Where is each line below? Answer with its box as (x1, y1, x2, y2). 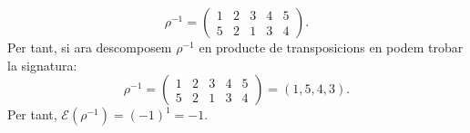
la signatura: (7, 55, 77, 74)
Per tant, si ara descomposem (7, 38, 172, 56)
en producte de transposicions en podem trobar (199, 38, 464, 56)
